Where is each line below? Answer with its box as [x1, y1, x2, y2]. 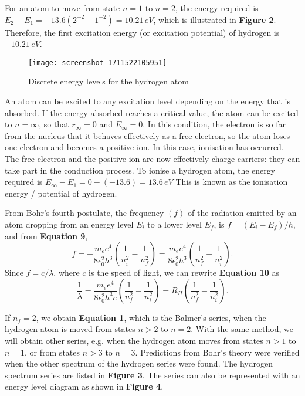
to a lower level [147, 218, 202, 230]
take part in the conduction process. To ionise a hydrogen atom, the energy [5, 164, 276, 176]
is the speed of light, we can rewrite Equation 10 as [89, 266, 279, 279]
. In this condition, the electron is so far [143, 118, 286, 130]
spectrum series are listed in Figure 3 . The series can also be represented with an [5, 368, 300, 381]
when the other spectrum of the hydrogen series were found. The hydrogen [5, 357, 273, 370]
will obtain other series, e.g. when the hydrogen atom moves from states [5, 334, 263, 346]
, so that [39, 118, 69, 130]
